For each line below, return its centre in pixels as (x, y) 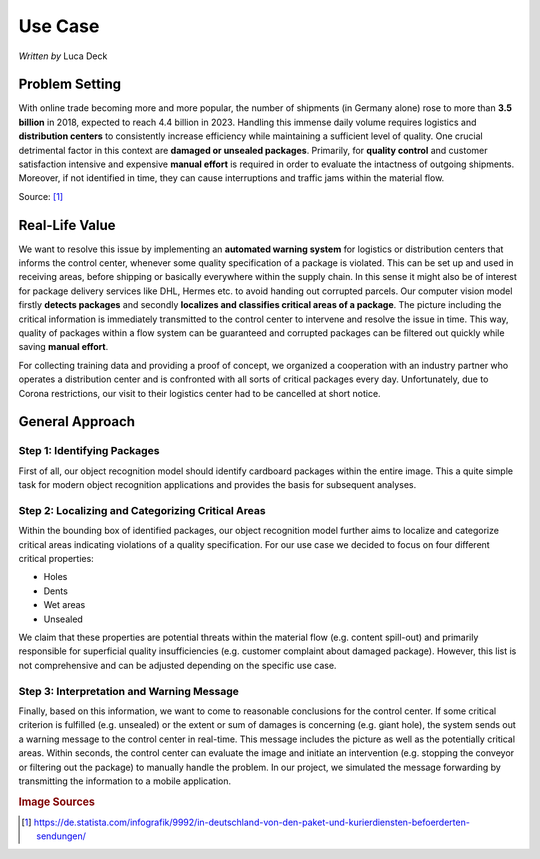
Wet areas (64, 605)
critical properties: (56, 559)
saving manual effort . (63, 347)
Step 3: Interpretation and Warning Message (128, 691)
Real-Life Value (67, 225)
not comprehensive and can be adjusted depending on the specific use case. (177, 665)
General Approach (76, 421)
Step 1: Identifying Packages (89, 451)
